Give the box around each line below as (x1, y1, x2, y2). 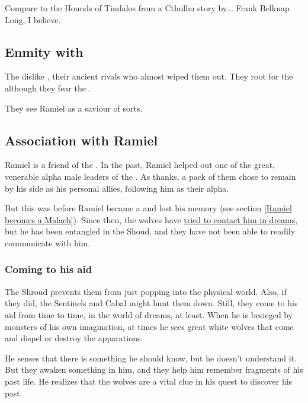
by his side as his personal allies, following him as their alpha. (5, 182, 229, 194)
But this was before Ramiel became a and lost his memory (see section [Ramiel (5, 202, 292, 214)
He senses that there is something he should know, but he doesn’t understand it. (5, 351, 297, 364)
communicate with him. (5, 236, 91, 249)
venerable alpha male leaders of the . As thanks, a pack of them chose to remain (5, 170, 296, 182)
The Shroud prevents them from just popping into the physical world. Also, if (5, 285, 287, 297)
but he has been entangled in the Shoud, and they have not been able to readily (5, 225, 296, 237)
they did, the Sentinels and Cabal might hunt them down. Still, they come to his (5, 297, 298, 309)
